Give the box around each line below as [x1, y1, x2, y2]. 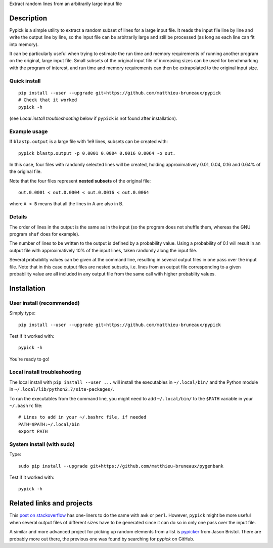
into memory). [9, 41, 39, 48]
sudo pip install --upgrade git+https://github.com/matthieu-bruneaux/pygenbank [18, 463, 224, 469]
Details [9, 213, 27, 220]
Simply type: [9, 310, 35, 316]
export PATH [18, 429, 48, 434]
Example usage [9, 128, 48, 135]
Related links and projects [9, 499, 93, 508]
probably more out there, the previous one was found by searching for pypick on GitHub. [9, 536, 195, 542]
